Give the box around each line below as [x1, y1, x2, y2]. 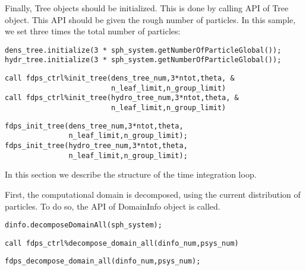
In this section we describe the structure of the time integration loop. [5, 168, 257, 181]
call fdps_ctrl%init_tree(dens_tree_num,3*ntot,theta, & [5, 74, 235, 83]
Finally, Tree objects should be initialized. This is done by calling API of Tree [5, 2, 289, 14]
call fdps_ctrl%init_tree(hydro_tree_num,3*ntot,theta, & [5, 94, 239, 102]
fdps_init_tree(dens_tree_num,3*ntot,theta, [5, 121, 184, 130]
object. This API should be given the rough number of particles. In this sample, [5, 13, 296, 25]
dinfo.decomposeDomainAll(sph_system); [5, 221, 162, 230]
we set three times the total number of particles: [5, 25, 181, 37]
